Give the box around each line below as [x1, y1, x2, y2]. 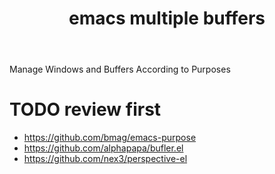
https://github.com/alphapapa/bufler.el [23, 142, 184, 154]
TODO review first [9, 98, 162, 121]
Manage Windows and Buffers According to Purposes [9, 63, 231, 76]
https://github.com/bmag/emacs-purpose [23, 132, 197, 144]
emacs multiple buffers [68, 7, 266, 30]
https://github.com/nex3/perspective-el [23, 153, 188, 165]
